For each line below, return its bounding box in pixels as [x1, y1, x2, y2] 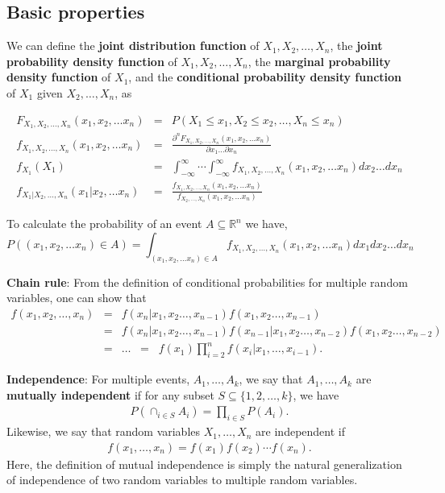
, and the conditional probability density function [128, 68, 402, 85]
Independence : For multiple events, [6, 371, 190, 387]
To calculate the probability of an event [6, 215, 202, 232]
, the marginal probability [247, 52, 391, 69]
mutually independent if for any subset [6, 386, 214, 403]
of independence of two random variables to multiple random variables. [6, 471, 358, 488]
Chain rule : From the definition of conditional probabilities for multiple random [6, 273, 408, 290]
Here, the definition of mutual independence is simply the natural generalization [6, 455, 402, 472]
